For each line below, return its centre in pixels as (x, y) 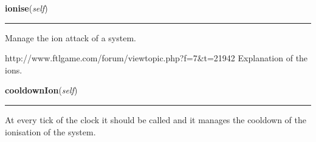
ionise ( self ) (26, 8)
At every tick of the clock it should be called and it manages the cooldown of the (156, 119)
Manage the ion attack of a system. (70, 37)
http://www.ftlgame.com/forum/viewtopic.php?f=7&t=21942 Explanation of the (156, 58)
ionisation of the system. (50, 131)
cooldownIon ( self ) (41, 90)
